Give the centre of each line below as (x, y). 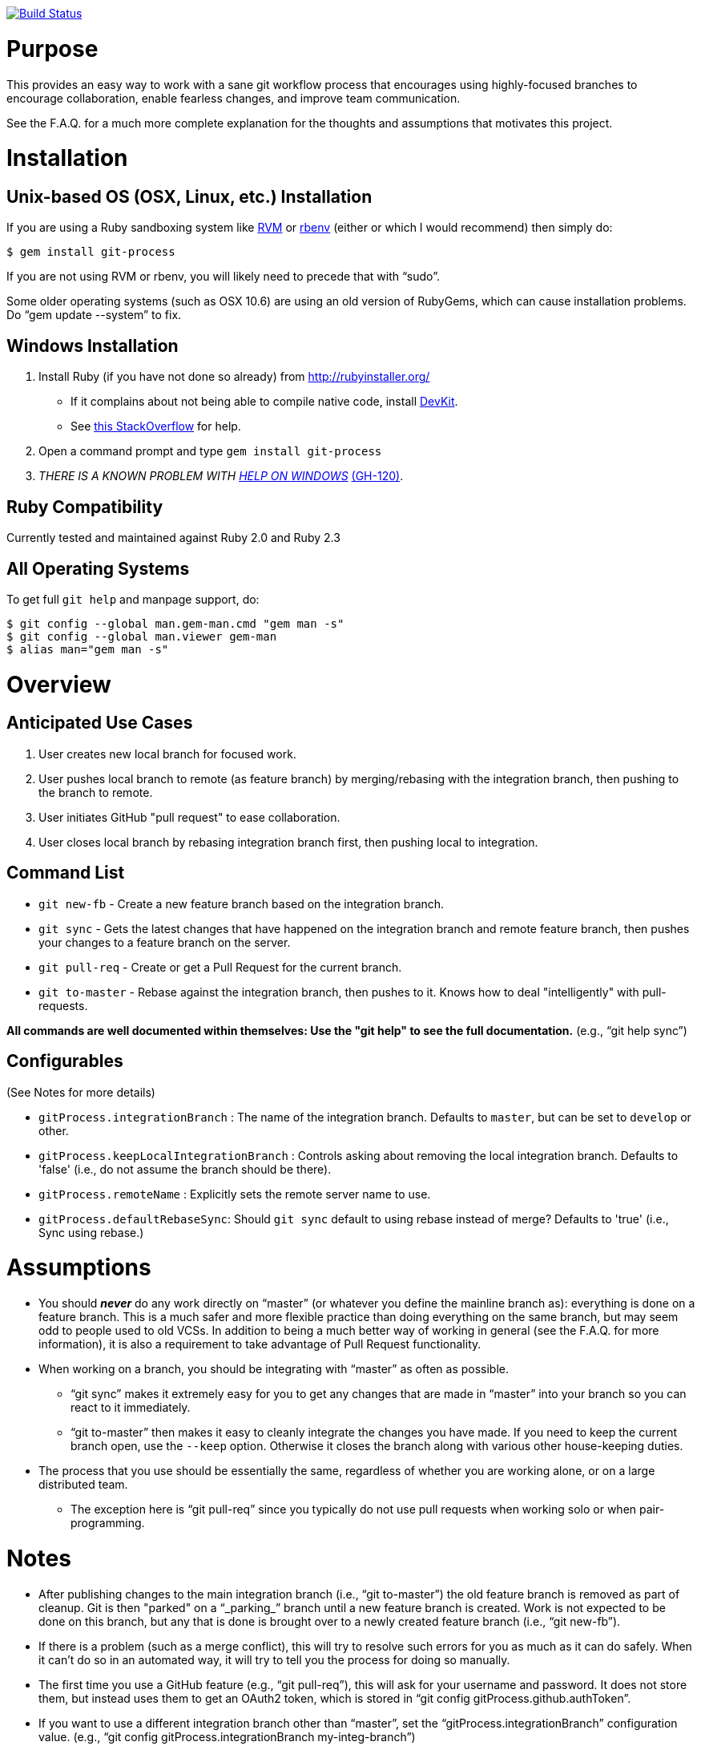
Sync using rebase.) (91, 1232)
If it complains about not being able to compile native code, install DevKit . (264, 402)
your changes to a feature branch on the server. (165, 942)
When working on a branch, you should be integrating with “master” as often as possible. (274, 1369)
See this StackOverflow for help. (156, 426)
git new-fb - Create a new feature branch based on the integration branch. (242, 903)
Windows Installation (93, 346)
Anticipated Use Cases (100, 723)
